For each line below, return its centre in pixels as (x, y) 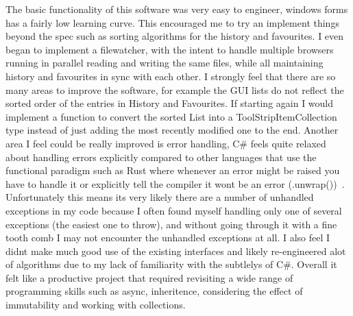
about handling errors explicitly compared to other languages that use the (161, 157)
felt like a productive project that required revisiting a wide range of (149, 277)
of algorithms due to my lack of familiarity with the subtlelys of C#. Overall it (171, 264)
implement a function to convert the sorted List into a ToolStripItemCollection (171, 116)
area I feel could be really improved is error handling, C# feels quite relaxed (166, 143)
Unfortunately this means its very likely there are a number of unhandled (160, 197)
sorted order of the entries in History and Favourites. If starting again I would (170, 103)
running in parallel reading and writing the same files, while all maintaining (165, 63)
